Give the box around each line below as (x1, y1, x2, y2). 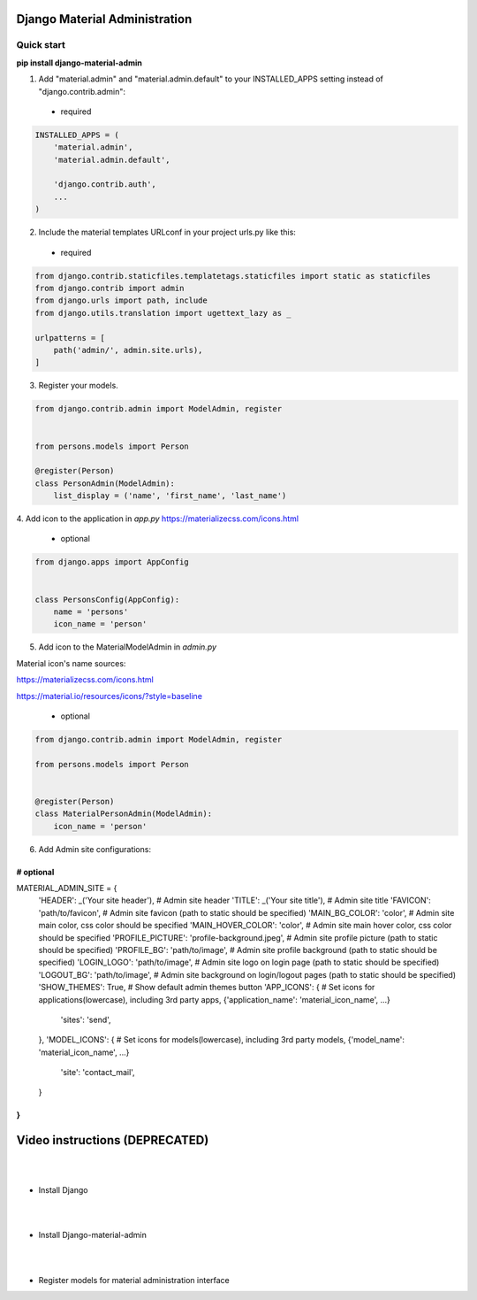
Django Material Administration (16, 12, 193, 27)
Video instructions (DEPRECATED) (16, 1133, 209, 1148)
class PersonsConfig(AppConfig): (34, 594, 180, 604)
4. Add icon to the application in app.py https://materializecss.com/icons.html (16, 513, 299, 524)
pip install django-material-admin (16, 58, 143, 68)
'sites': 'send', (60, 1014, 111, 1025)
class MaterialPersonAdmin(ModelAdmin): (34, 809, 212, 819)
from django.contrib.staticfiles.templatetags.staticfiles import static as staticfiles (34, 271, 432, 281)
